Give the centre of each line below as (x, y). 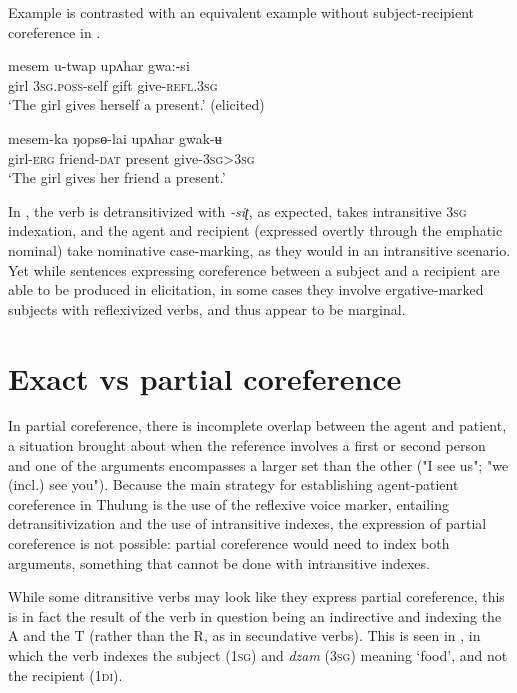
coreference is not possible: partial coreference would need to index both (229, 543)
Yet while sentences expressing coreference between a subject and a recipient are (254, 269)
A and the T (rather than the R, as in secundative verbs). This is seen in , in (244, 635)
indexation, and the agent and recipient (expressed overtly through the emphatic (255, 230)
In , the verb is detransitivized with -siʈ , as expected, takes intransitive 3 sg (237, 210)
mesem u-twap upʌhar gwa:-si (99, 65)
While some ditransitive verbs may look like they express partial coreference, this (256, 596)
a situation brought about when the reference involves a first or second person (247, 445)
